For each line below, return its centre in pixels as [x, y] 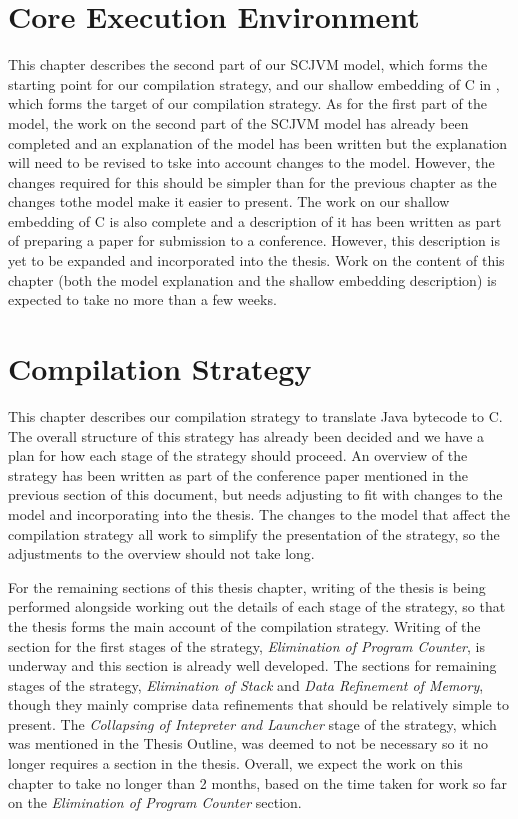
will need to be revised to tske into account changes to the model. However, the [251, 162]
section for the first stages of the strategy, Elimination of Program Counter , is [246, 645]
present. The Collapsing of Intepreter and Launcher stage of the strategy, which [252, 723]
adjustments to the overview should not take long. [161, 553]
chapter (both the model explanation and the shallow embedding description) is [252, 279]
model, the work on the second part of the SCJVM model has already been [238, 122]
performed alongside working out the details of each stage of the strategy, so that [257, 606]
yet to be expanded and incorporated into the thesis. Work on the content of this [256, 260]
